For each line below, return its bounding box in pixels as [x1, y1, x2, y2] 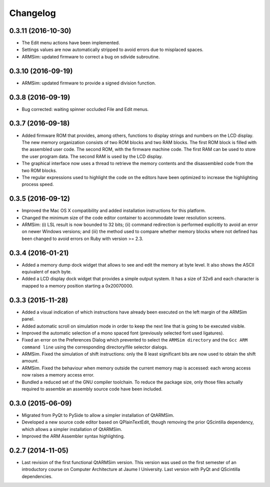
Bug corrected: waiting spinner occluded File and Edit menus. [21, 106, 149, 112]
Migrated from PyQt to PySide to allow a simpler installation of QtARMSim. [21, 412, 174, 418]
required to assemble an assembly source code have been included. [21, 386, 162, 392]
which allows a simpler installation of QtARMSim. [21, 426, 122, 432]
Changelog [9, 7, 56, 18]
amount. [21, 358, 39, 364]
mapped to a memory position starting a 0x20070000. [21, 282, 133, 288]
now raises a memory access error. [21, 372, 94, 378]
